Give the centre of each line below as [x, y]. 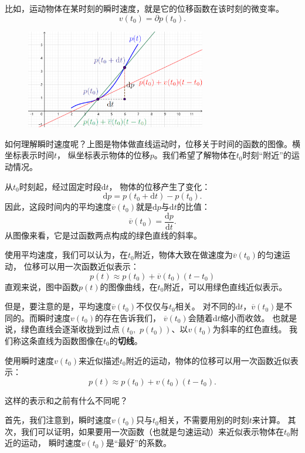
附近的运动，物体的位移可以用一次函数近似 [208, 360]
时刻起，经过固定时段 [60, 186]
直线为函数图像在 [70, 340]
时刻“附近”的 [267, 155]
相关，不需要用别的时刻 [204, 420]
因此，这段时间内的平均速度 [58, 207]
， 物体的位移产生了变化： [160, 186]
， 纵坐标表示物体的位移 [104, 155]
